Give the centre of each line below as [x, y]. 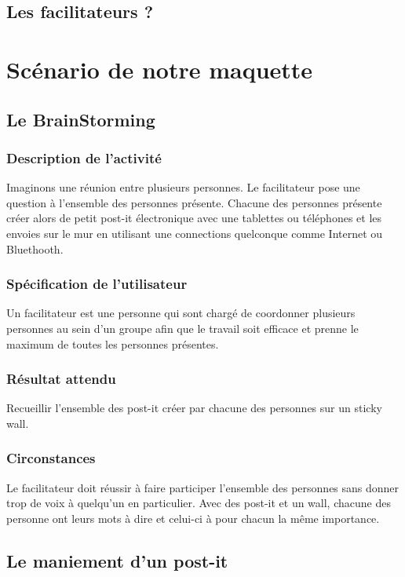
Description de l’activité [84, 157]
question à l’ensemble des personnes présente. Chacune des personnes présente [194, 202]
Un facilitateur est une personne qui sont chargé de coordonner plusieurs [181, 313]
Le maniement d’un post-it [117, 560]
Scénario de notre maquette [160, 69]
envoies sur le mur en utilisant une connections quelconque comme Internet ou [195, 233]
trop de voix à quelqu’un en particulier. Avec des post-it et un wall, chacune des [199, 503]
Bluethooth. [35, 248]
